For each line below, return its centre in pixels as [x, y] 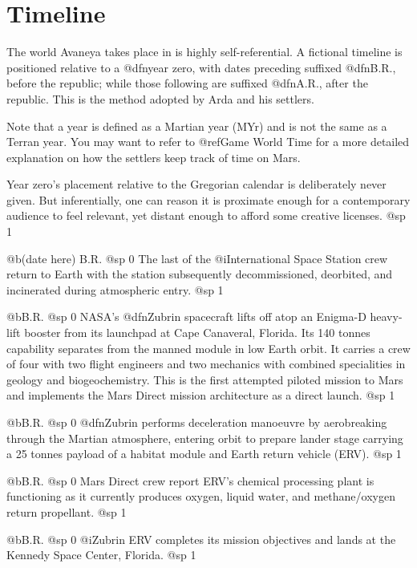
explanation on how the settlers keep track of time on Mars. [154, 157]
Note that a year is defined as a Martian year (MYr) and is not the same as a [197, 126]
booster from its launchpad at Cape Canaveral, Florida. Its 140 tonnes [197, 333]
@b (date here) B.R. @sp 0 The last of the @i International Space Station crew [197, 258]
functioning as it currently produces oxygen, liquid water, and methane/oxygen [201, 496]
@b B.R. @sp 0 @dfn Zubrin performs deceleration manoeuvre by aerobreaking [197, 422]
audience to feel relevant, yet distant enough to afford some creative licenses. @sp [206, 215]
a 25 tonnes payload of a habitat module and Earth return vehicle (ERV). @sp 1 [204, 454]
